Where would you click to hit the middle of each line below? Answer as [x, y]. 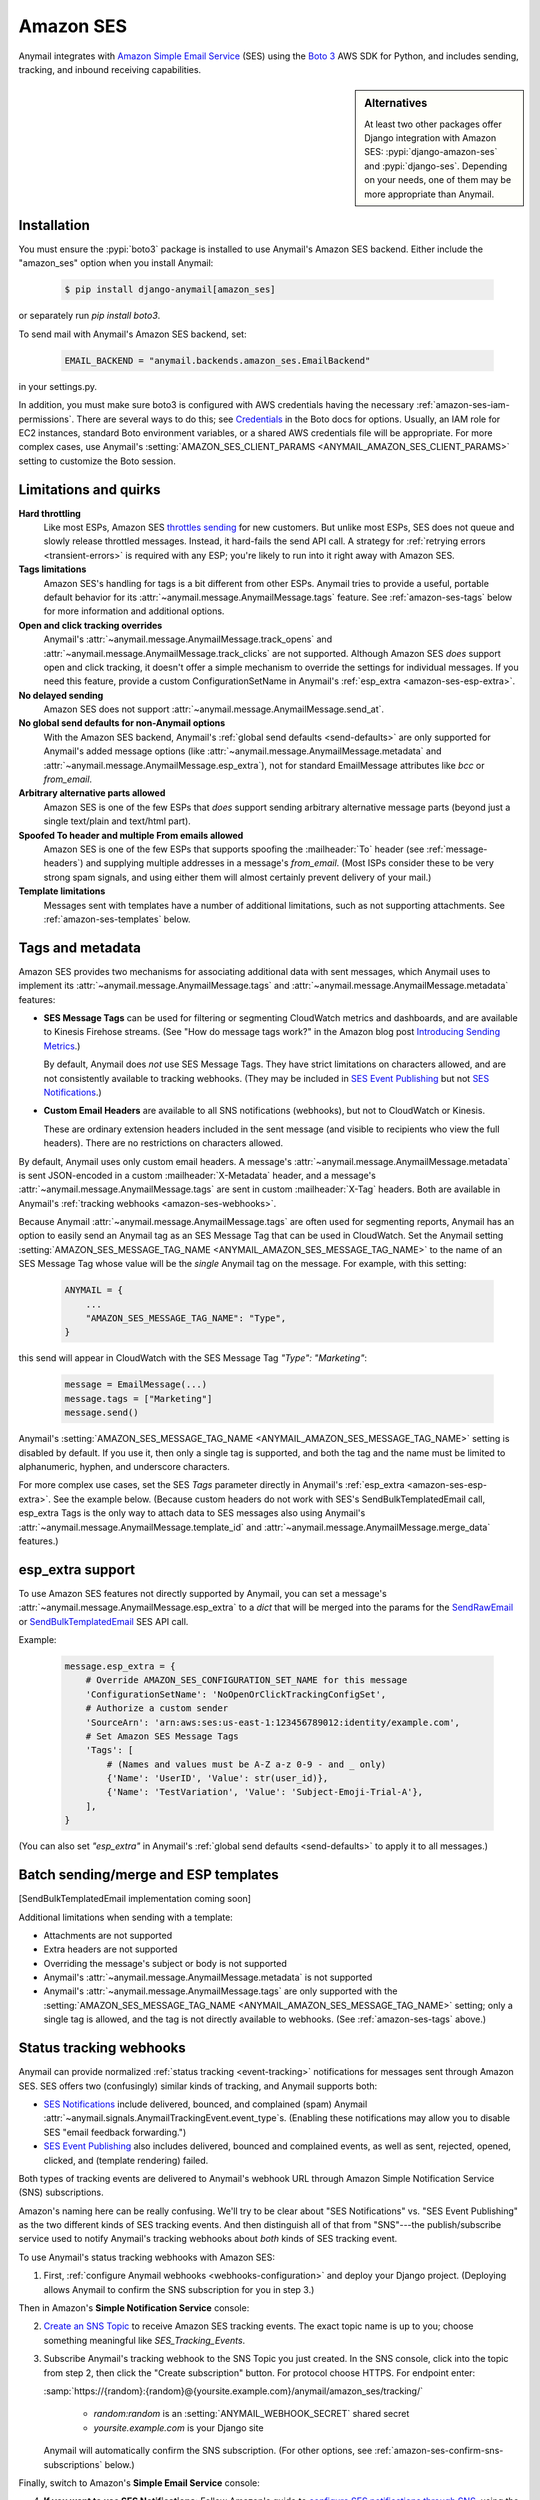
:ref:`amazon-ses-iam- [463, 405]
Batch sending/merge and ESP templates [148, 1875]
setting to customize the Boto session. [97, 461]
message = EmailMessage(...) [136, 1384]
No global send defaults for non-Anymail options [122, 723]
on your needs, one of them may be [438, 180]
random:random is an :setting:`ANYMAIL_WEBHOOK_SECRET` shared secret [251, 2414]
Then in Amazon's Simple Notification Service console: [134, 2308]
